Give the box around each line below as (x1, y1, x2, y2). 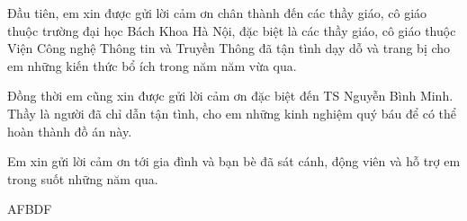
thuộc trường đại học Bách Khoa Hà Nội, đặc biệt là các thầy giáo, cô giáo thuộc (7, 21, 456, 40)
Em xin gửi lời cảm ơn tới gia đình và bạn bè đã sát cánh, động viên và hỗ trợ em (7, 152, 461, 171)
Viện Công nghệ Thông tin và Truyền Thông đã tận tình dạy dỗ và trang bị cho (7, 39, 451, 57)
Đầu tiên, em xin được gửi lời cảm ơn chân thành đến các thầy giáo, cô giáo (7, 4, 427, 22)
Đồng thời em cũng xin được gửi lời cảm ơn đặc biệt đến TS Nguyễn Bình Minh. (7, 86, 454, 105)
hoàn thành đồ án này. (7, 121, 132, 140)
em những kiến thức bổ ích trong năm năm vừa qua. (7, 56, 297, 75)
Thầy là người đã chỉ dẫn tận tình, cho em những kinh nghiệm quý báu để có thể (7, 103, 456, 122)
